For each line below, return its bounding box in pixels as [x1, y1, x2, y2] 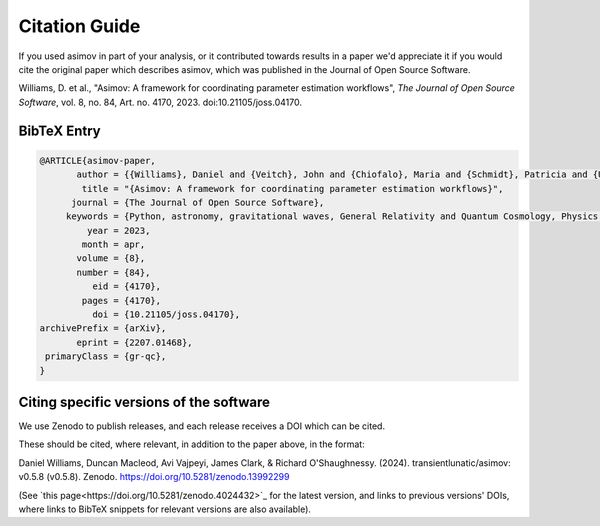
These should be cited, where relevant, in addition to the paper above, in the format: [18, 438, 365, 450]
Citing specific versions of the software [18, 393, 270, 410]
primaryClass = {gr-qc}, [45, 351, 167, 362]
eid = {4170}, [91, 281, 162, 292]
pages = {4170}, [81, 295, 162, 306]
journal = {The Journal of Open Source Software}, [71, 196, 325, 208]
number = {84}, [76, 266, 151, 278]
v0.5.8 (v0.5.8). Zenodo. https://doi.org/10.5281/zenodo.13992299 [18, 471, 290, 483]
